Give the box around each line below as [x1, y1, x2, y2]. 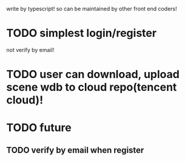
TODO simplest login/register [6, 27, 156, 40]
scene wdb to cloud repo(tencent [6, 80, 177, 94]
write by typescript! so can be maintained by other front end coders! [6, 5, 177, 12]
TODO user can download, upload [6, 68, 180, 81]
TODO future [6, 121, 72, 135]
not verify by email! [6, 46, 55, 53]
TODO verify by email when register [6, 145, 144, 155]
